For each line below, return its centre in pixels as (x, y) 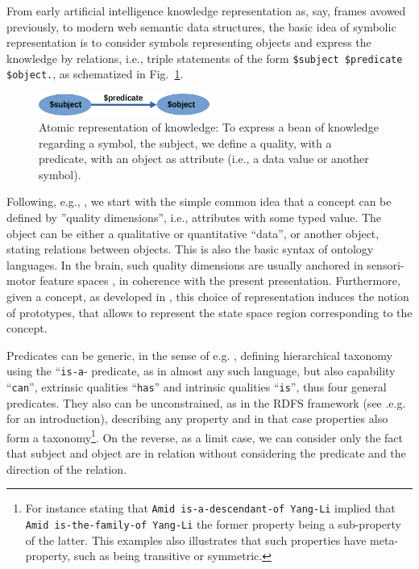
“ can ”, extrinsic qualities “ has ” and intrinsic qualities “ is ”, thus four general (197, 386)
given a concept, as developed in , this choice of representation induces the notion (208, 296)
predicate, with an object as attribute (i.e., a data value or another (204, 159)
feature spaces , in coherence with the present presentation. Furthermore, (220, 280)
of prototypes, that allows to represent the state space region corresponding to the (209, 312)
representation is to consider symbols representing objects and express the (189, 42)
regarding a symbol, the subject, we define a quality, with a (185, 142)
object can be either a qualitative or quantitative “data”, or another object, (193, 233)
